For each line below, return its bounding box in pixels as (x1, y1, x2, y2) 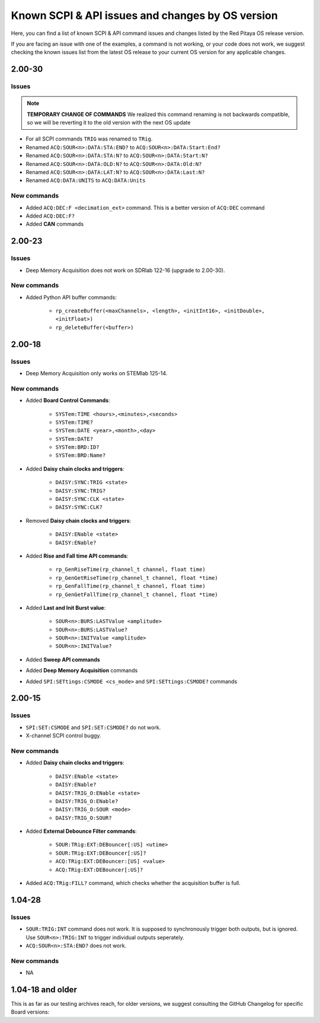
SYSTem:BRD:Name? (55, 452, 106, 459)
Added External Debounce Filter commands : (25, 827, 137, 835)
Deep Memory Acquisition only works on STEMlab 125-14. (25, 369, 168, 376)
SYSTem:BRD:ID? (55, 444, 100, 450)
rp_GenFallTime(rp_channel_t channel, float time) (55, 583, 206, 590)
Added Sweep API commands (25, 656, 100, 663)
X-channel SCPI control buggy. (25, 732, 101, 739)
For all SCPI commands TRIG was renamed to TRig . (25, 135, 153, 142)
